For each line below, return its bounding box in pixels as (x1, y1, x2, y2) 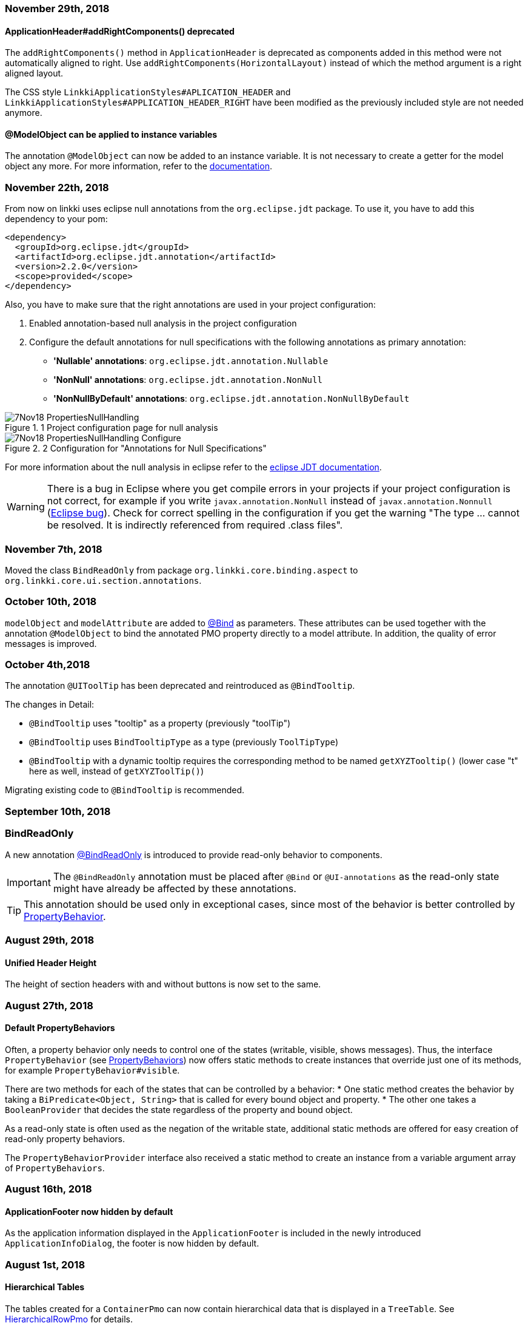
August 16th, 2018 (5, 1183, 92, 1196)
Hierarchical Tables (5, 1282, 85, 1293)
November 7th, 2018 (5, 543, 102, 555)
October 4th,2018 (5, 658, 90, 671)
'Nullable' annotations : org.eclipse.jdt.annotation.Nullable (53, 356, 329, 367)
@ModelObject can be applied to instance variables (5, 129, 218, 140)
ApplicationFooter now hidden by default (5, 1206, 173, 1217)
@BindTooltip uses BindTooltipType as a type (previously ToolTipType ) (29, 737, 339, 748)
